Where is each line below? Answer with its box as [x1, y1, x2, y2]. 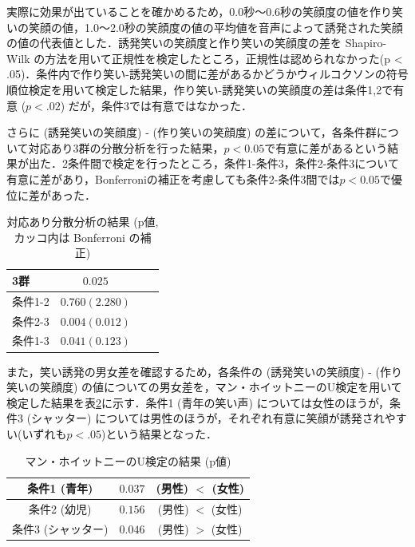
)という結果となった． [101, 425, 218, 442]
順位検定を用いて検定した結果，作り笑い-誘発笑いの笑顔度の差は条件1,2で [6, 81, 393, 97]
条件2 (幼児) [29, 500, 92, 517]
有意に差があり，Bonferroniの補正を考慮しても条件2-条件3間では [6, 170, 340, 187]
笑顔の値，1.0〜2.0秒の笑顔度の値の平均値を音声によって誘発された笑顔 [28, 18, 403, 35]
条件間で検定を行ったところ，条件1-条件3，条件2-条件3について [67, 155, 399, 172]
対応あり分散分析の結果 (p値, [6, 213, 159, 230]
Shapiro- [345, 34, 387, 51]
